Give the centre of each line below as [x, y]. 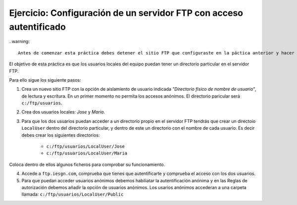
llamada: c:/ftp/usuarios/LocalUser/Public [73, 194]
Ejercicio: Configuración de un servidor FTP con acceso [126, 13]
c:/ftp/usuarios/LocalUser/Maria [87, 153]
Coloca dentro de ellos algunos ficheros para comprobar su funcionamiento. [87, 164]
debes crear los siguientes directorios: [61, 135]
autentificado [38, 27]
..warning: [19, 42]
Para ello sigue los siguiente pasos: [45, 80]
